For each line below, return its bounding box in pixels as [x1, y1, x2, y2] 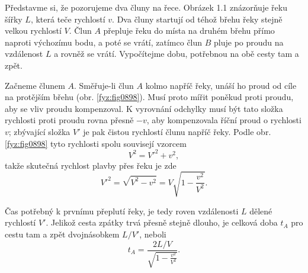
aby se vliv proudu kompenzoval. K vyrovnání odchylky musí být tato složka [5, 102, 283, 114]
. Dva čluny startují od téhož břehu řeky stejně [112, 12, 283, 25]
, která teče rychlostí [30, 12, 105, 25]
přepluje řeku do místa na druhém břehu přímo [103, 24, 275, 37]
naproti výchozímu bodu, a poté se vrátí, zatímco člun [5, 36, 203, 48]
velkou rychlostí [5, 24, 62, 37]
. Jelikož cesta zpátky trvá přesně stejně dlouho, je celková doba [46, 216, 278, 229]
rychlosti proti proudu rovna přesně [5, 114, 134, 126]
